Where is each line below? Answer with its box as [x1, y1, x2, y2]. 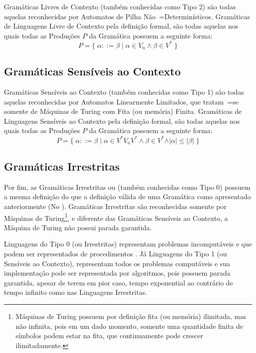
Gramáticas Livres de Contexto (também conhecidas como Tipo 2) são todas [4, 1, 236, 11]
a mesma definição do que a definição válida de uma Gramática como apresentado [4, 191, 251, 202]
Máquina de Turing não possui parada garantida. [4, 222, 152, 232]
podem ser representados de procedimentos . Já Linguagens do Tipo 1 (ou [4, 248, 227, 258]
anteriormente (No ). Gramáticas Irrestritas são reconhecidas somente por [4, 201, 226, 211]
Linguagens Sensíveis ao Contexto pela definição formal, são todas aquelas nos [4, 115, 240, 126]
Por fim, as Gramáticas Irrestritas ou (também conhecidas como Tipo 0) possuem [4, 181, 251, 192]
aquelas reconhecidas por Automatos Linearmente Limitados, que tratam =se [4, 96, 239, 106]
